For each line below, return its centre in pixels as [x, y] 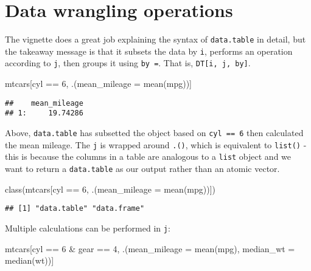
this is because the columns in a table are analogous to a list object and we [148, 156]
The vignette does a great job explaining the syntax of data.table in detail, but [155, 39]
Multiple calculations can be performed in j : [88, 228]
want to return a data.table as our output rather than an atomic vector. [142, 168]
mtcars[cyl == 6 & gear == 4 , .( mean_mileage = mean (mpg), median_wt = [150, 248]
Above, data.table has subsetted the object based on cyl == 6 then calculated [154, 132]
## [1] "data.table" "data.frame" [75, 209]
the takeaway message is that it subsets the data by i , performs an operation [149, 51]
